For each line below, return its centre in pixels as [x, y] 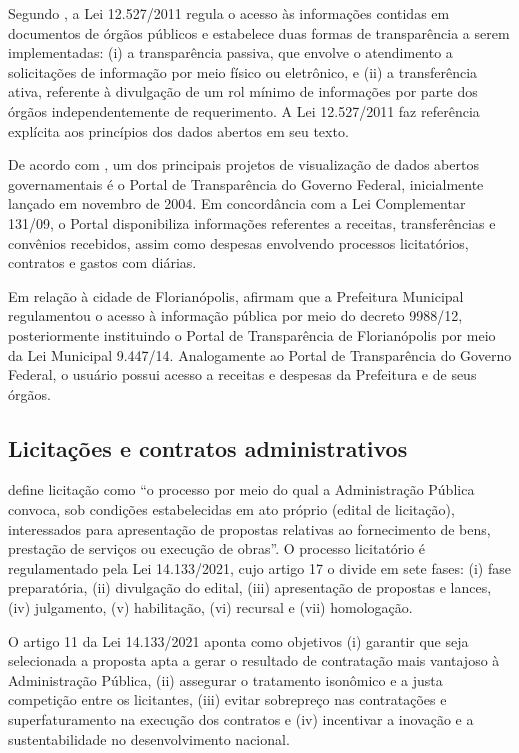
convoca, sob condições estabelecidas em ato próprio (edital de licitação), [231, 509]
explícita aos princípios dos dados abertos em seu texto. [178, 130]
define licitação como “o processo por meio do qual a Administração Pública [241, 489]
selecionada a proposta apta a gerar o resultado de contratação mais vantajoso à [254, 660]
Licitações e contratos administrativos [208, 447]
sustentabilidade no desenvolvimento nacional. [149, 738]
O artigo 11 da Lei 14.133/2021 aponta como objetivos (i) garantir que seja [238, 640]
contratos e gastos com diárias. [102, 262]
